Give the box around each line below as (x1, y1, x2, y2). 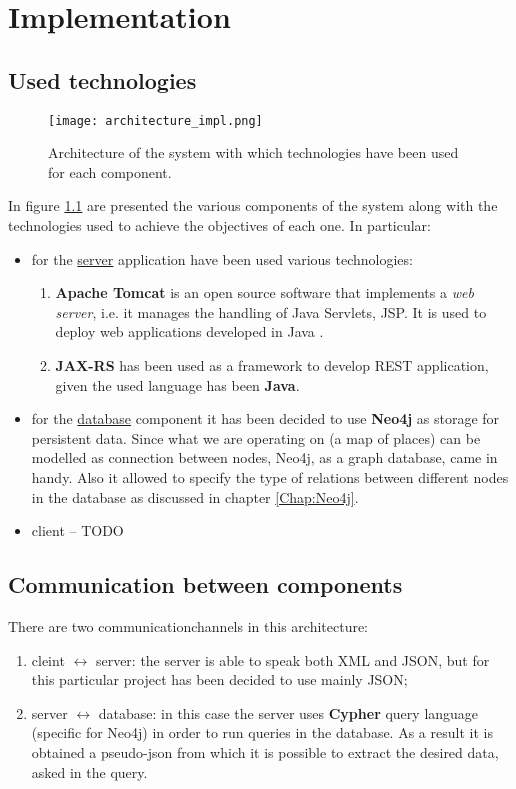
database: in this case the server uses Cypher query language (98, 702, 479, 723)
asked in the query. (31, 761, 148, 782)
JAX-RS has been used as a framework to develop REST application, (55, 354, 489, 375)
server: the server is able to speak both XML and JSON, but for (95, 649, 490, 670)
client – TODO (31, 520, 124, 541)
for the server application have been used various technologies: (31, 248, 413, 269)
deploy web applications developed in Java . (55, 321, 324, 342)
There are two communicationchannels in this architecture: (8, 615, 369, 636)
